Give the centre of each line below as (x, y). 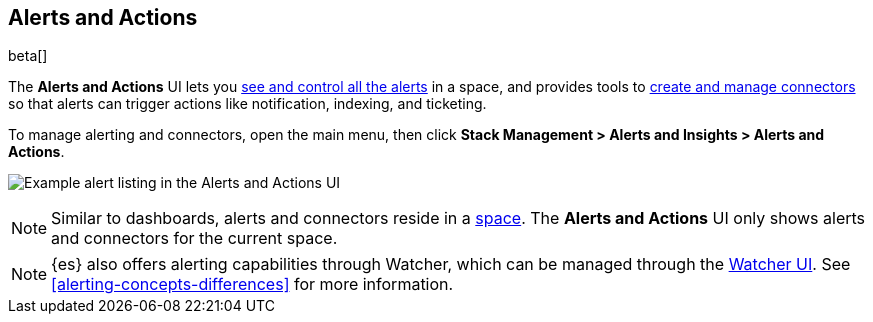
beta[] (28, 56)
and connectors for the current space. (194, 238)
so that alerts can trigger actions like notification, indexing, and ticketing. (247, 104)
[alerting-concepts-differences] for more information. (252, 284)
